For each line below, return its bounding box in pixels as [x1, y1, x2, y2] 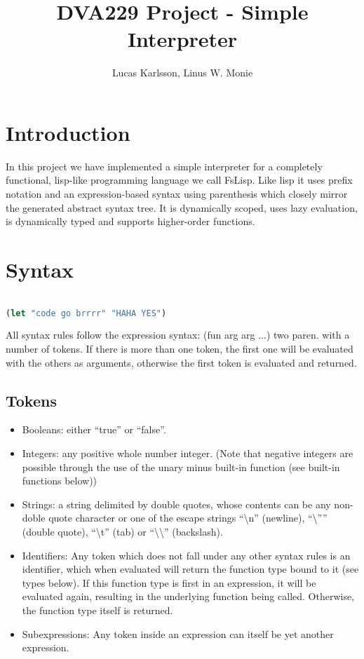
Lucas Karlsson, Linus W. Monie [112, 65, 253, 80]
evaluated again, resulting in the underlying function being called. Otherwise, [22, 589, 355, 604]
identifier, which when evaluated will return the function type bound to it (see [22, 562, 359, 576]
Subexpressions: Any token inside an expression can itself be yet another [22, 626, 334, 641]
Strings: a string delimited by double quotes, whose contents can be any [22, 496, 331, 511]
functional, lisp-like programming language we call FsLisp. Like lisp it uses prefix [6, 172, 353, 187]
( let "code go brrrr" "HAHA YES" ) [6, 308, 167, 318]
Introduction [6, 118, 130, 147]
